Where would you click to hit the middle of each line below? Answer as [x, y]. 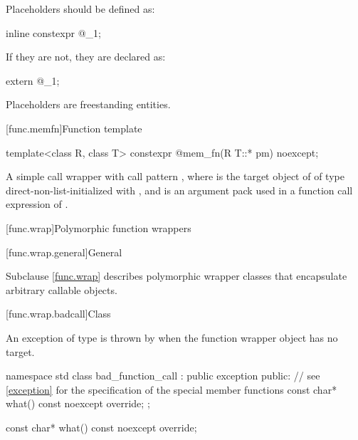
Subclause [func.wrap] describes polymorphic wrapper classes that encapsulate [177, 276]
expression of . [37, 204]
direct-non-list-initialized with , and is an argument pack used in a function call [179, 190]
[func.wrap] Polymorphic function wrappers [99, 227]
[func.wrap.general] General [64, 252]
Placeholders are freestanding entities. [88, 104]
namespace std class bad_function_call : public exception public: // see [163, 376]
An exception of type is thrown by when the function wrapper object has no [172, 337]
